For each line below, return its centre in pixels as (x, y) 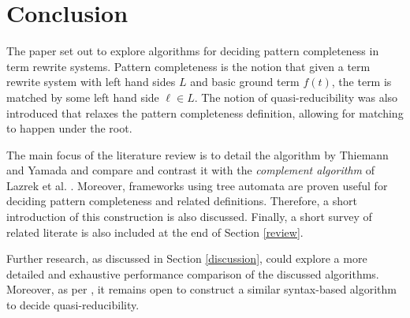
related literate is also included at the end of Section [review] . (155, 232)
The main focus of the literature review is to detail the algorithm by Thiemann (198, 154)
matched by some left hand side (83, 97)
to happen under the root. (69, 128)
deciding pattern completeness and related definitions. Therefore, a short (182, 201)
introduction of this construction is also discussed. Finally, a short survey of (189, 217)
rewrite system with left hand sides (91, 82)
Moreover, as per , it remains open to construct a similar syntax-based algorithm (202, 289)
